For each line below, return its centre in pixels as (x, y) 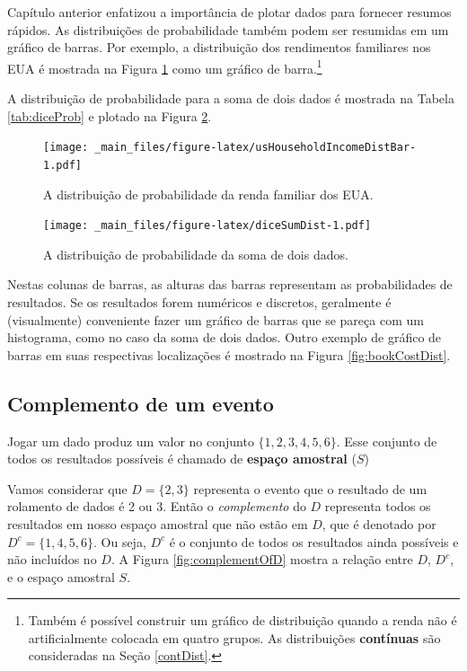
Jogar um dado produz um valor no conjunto (131, 441)
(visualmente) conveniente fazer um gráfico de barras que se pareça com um (216, 319)
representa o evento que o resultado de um (310, 488)
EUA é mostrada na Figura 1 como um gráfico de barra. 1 (165, 66)
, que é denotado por (379, 523)
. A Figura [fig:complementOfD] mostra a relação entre (262, 559)
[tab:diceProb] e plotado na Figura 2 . (110, 115)
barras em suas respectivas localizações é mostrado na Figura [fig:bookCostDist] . (229, 354)
